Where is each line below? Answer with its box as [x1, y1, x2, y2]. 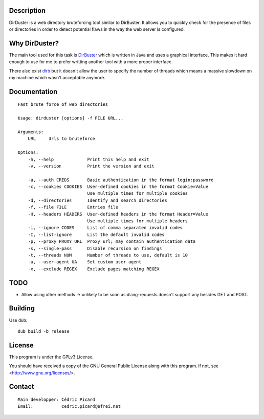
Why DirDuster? [9, 39, 59, 47]
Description [9, 6, 46, 15]
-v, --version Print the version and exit [27, 163, 154, 169]
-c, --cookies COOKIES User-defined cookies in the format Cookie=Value [27, 184, 209, 189]
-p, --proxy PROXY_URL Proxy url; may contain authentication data [27, 239, 196, 244]
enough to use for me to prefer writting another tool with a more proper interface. [9, 59, 173, 65]
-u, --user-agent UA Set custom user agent [27, 259, 142, 265]
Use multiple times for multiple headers [87, 218, 188, 224]
